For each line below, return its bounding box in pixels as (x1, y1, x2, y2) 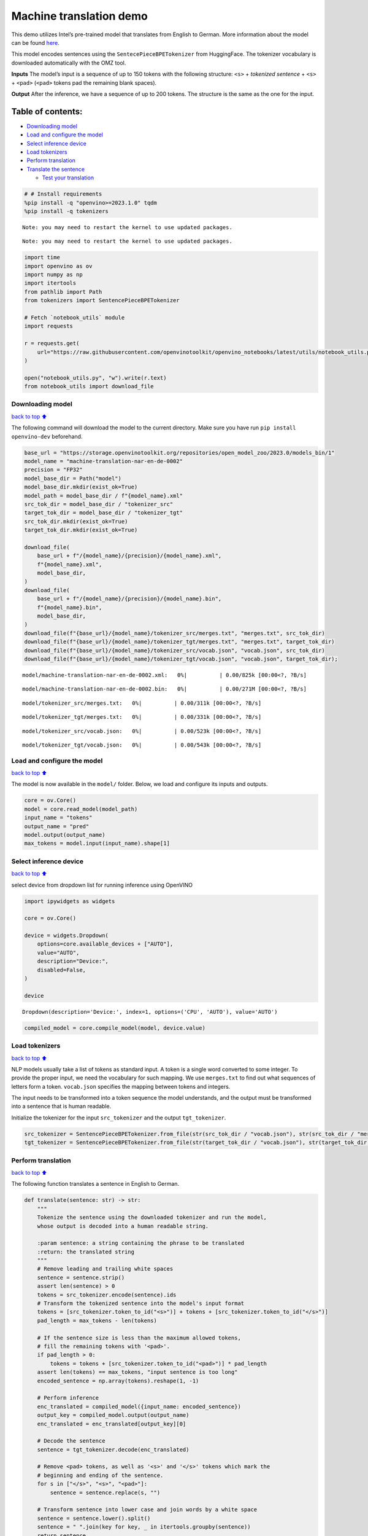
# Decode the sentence (37, 1438, 105, 1444)
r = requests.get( (24, 340, 80, 347)
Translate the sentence (26, 165, 85, 173)
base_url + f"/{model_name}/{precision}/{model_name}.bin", (37, 595, 222, 602)
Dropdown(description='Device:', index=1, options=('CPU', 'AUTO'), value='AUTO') (22, 1008, 278, 1015)
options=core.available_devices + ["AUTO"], (37, 941, 174, 947)
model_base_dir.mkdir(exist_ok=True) (24, 484, 138, 491)
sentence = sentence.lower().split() (37, 1514, 151, 1522)
